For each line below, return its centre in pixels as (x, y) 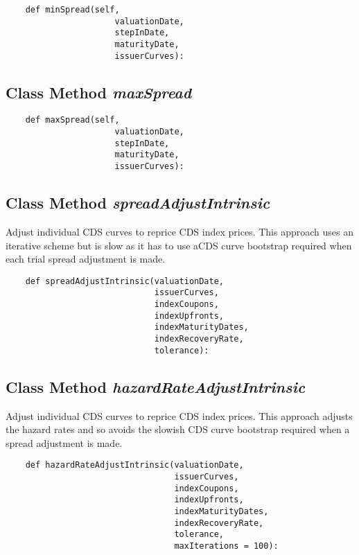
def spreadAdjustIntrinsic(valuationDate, (124, 281)
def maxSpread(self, (72, 120)
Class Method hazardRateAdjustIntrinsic (156, 386)
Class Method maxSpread (99, 92)
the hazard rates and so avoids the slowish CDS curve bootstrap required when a (178, 429)
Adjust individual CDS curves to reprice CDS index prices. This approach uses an (179, 231)
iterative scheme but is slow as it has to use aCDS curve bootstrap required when (179, 245)
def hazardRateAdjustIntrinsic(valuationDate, (134, 465)
